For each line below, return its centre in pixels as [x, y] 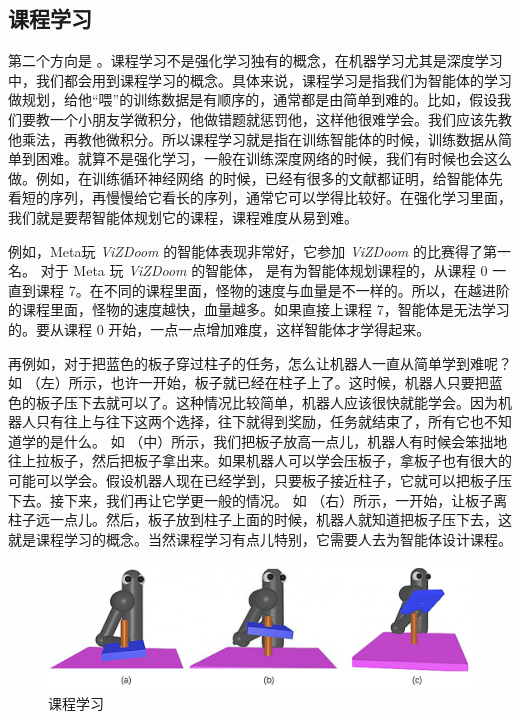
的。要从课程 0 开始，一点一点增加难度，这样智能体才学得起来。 [219, 328]
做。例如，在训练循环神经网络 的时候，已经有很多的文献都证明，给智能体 [248, 177]
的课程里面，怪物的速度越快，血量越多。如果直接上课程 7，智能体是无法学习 [259, 309]
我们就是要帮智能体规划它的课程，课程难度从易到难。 [183, 216]
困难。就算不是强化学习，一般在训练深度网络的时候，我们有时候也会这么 [273, 158]
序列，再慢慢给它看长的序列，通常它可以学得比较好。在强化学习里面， [280, 197]
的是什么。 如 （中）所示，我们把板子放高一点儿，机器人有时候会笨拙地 [271, 440]
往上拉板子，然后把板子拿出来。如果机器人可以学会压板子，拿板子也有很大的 [260, 460]
